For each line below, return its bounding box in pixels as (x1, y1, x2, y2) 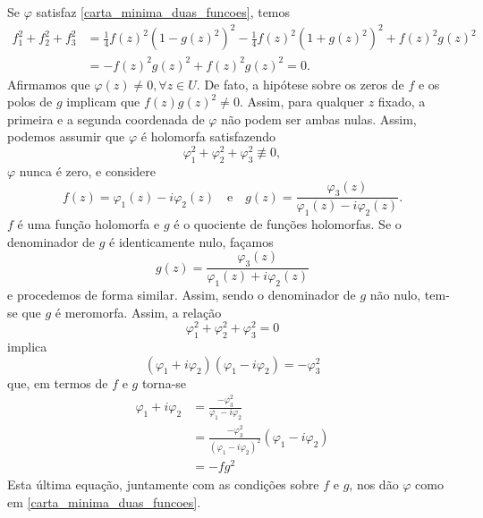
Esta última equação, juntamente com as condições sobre (7, 475, 319, 494)
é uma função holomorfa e (17, 215, 160, 234)
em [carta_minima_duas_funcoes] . (7, 492, 201, 511)
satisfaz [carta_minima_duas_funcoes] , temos (36, 3, 291, 21)
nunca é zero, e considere (19, 161, 156, 180)
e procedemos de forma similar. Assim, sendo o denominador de (7, 284, 356, 303)
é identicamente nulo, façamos (109, 232, 274, 251)
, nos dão (349, 475, 399, 494)
